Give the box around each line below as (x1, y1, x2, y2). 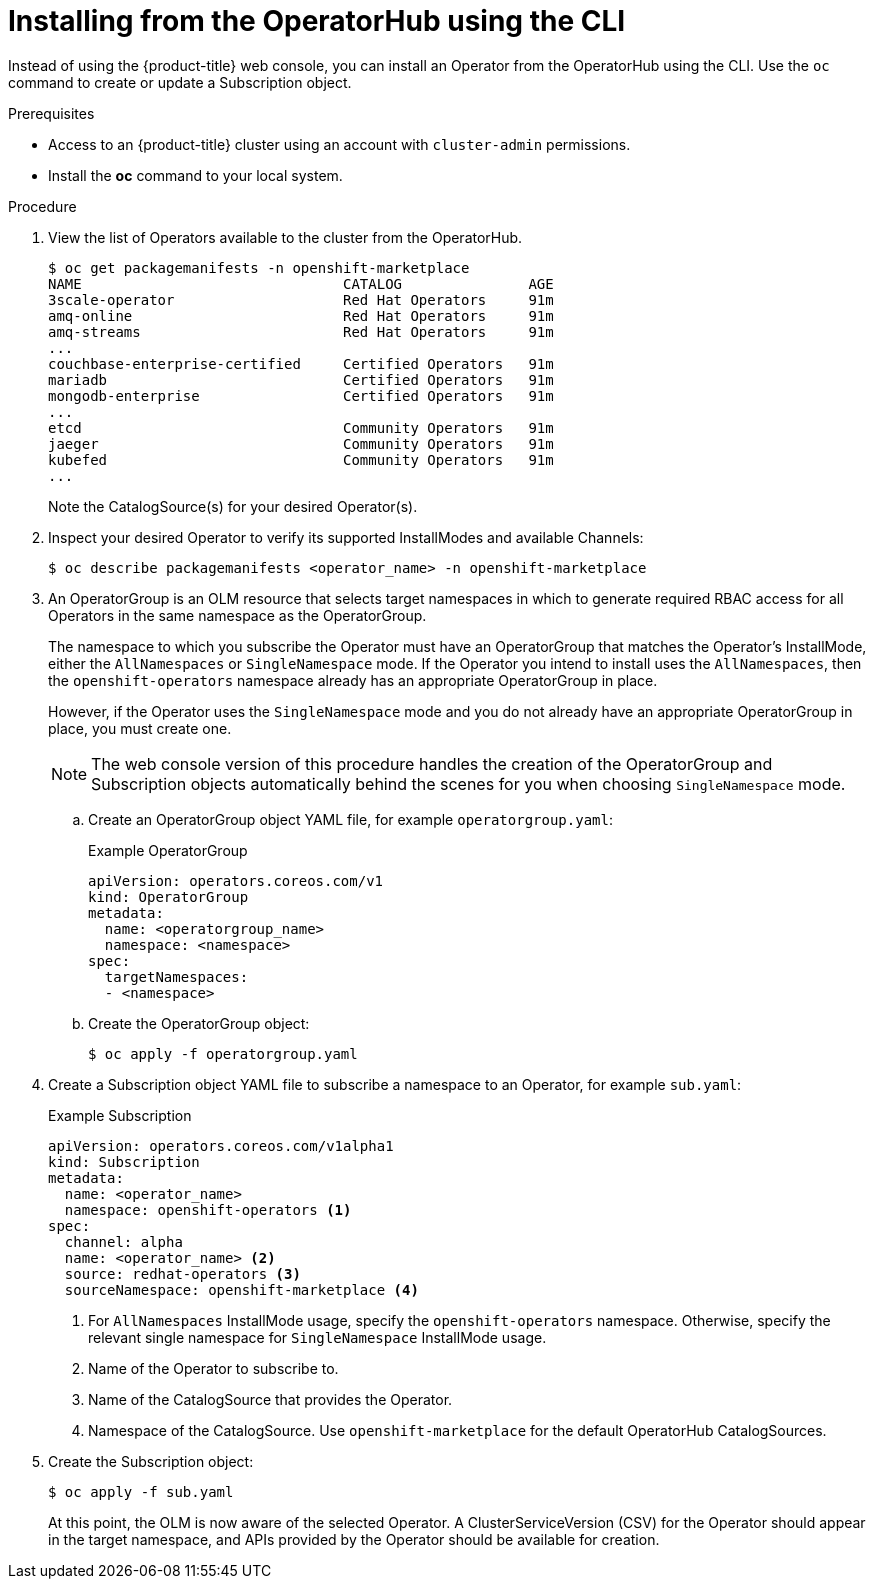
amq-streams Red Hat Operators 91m (48, 323, 554, 340)
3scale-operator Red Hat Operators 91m (48, 291, 554, 308)
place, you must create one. (48, 719, 232, 737)
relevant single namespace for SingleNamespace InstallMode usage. (88, 1328, 547, 1346)
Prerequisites (8, 104, 95, 122)
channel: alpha (64, 1233, 183, 1250)
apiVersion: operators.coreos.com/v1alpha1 (48, 1137, 394, 1154)
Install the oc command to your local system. (48, 166, 343, 184)
